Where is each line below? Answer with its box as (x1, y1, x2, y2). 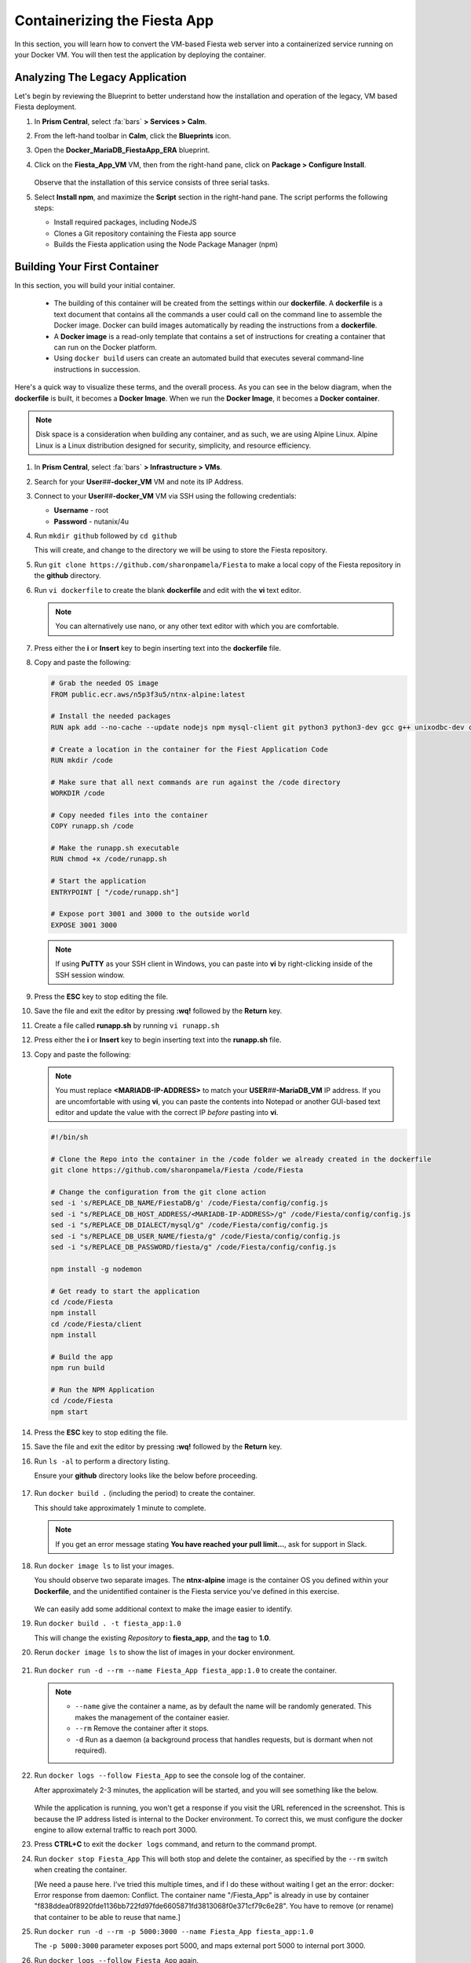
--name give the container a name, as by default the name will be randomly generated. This (75, 1702, 372, 1711)
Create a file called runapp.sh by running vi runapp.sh (34, 1021, 220, 1030)
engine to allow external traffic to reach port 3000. (34, 1825, 198, 1834)
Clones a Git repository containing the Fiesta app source (53, 228, 236, 238)
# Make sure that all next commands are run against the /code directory (50, 777, 341, 787)
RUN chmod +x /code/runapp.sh (50, 854, 167, 864)
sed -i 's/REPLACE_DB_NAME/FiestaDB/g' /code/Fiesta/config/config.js (50, 1198, 329, 1208)
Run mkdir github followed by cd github (34, 531, 177, 541)
